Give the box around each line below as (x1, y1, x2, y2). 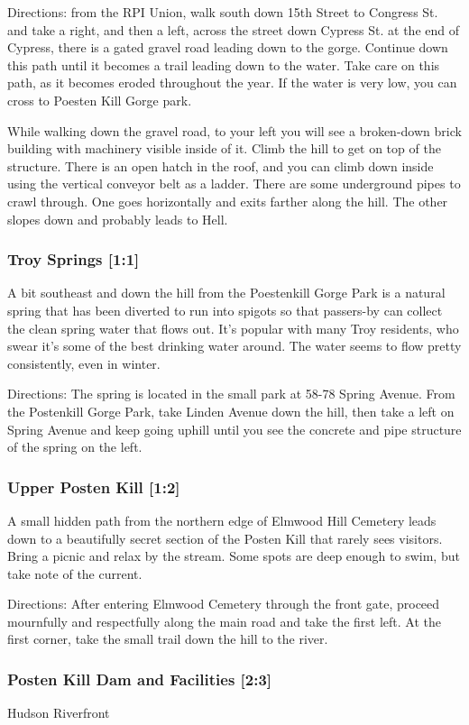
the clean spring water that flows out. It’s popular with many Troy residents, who (7, 318, 459, 337)
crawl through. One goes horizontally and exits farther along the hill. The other (7, 191, 448, 210)
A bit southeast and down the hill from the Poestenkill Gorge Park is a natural (7, 283, 446, 302)
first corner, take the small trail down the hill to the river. (7, 629, 328, 648)
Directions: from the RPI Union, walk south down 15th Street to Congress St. (7, 3, 438, 21)
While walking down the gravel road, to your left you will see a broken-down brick (7, 121, 462, 140)
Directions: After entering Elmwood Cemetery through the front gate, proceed (7, 594, 440, 613)
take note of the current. (7, 564, 143, 583)
